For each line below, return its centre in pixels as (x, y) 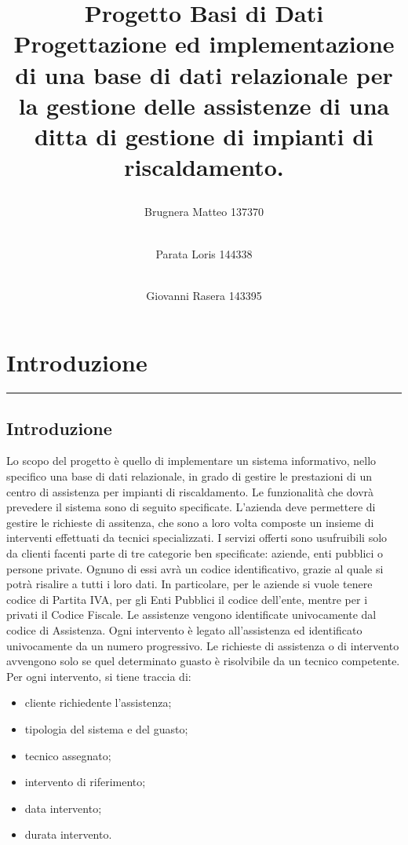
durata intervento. (68, 834)
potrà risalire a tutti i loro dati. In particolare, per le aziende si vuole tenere (189, 584)
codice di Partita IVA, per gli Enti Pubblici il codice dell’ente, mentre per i (187, 599)
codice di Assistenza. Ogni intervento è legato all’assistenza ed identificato (184, 629)
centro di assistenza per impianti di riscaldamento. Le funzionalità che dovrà (190, 491)
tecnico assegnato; (68, 755)
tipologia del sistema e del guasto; (106, 728)
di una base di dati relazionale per (204, 74)
